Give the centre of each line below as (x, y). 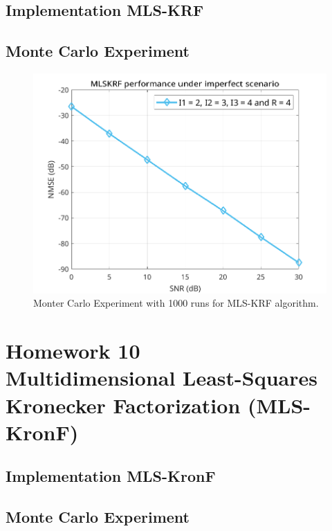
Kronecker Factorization (123, 405)
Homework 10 (73, 351)
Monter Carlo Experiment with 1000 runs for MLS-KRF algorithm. (176, 303)
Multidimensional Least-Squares (162, 378)
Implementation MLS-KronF (111, 476)
